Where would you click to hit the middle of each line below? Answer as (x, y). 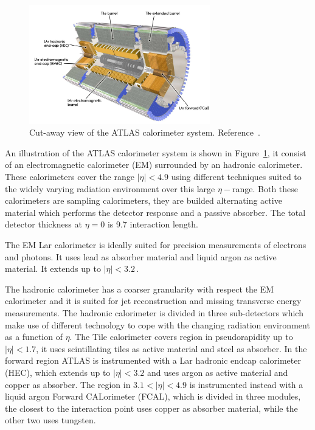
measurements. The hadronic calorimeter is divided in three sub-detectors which (154, 312)
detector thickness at (43, 224)
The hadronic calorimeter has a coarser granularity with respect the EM (140, 289)
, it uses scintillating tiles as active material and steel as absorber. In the (171, 348)
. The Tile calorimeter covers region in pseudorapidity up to (181, 337)
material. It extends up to (53, 269)
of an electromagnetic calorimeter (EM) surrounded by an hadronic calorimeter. (154, 165)
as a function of (34, 337)
